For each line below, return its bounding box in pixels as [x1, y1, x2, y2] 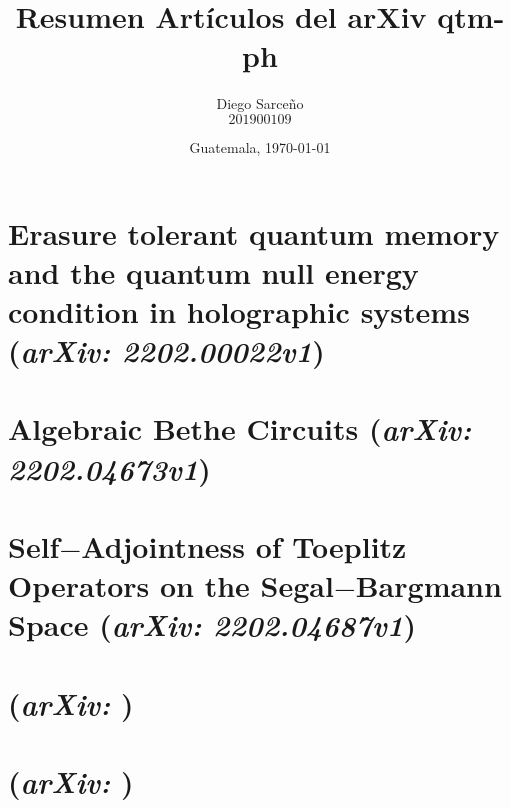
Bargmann [355, 565, 502, 606]
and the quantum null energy [8, 251, 419, 292]
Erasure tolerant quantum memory [8, 212, 500, 253]
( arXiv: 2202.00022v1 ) [8, 330, 325, 372]
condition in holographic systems [8, 290, 470, 331]
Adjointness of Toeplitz [81, 526, 407, 566]
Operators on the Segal [8, 565, 334, 606]
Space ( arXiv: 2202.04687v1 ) [8, 604, 416, 646]
